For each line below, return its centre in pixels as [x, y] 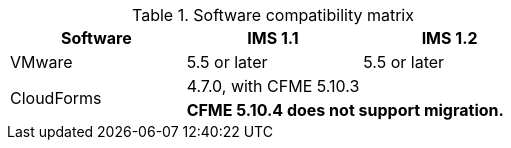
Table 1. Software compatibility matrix [273, 15]
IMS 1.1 [273, 38]
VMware [41, 62]
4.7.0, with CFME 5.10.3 [273, 86]
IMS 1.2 [449, 38]
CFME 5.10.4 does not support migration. [345, 110]
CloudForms [56, 98]
